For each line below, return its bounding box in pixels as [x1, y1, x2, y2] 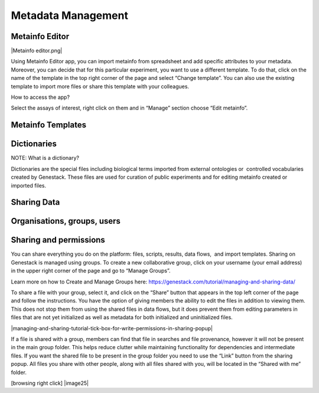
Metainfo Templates [11, 120, 87, 130]
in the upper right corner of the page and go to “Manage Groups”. [11, 267, 171, 275]
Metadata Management [11, 9, 128, 22]
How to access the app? [11, 94, 70, 101]
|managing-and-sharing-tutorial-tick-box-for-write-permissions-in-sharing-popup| [11, 324, 213, 331]
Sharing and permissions [11, 235, 106, 245]
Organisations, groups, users [11, 216, 121, 226]
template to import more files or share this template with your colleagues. [11, 83, 189, 90]
